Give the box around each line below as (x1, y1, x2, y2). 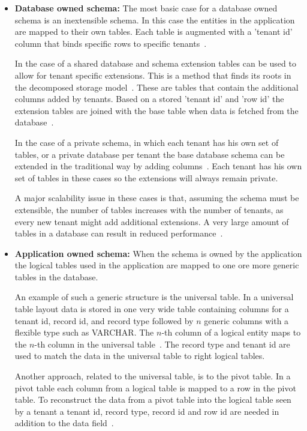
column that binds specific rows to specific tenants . (14, 37, 207, 49)
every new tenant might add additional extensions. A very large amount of (14, 215, 289, 228)
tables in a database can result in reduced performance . (14, 227, 223, 240)
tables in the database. (14, 270, 98, 283)
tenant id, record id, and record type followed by (14, 314, 194, 327)
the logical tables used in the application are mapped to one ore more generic (14, 259, 299, 271)
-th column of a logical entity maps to (161, 326, 301, 339)
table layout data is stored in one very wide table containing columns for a (14, 303, 289, 315)
